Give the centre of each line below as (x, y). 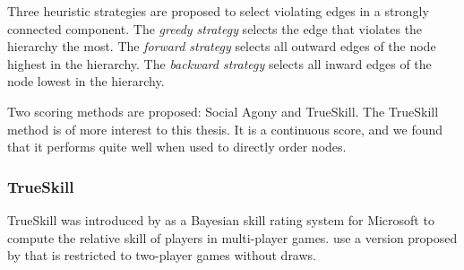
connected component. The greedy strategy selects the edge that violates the (215, 28)
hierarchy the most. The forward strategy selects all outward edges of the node (222, 46)
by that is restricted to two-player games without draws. (162, 255)
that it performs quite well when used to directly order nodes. (177, 147)
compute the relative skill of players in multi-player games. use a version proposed (232, 237)
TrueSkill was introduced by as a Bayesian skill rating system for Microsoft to (221, 219)
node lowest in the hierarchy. (86, 81)
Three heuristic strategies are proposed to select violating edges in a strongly (218, 11)
